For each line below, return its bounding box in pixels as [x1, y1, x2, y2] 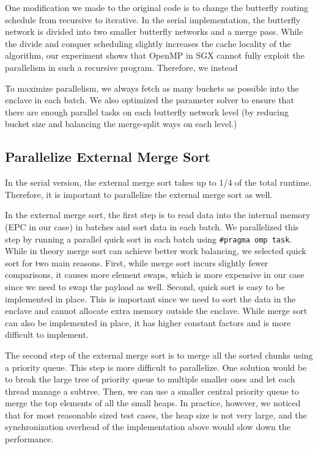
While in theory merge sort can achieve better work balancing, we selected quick [5, 244, 306, 257]
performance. [5, 433, 54, 445]
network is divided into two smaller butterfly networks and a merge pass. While [5, 25, 303, 38]
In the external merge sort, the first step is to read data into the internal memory [5, 208, 311, 221]
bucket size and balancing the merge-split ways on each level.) [5, 117, 237, 130]
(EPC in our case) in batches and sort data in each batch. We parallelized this [5, 220, 299, 233]
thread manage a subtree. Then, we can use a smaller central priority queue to [5, 384, 299, 397]
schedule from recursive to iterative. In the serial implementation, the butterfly [5, 13, 301, 26]
